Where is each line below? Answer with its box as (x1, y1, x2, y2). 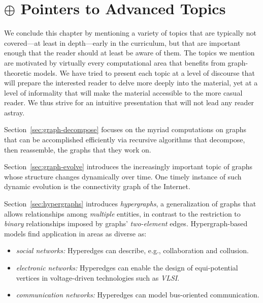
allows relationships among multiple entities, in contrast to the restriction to (4, 208, 241, 219)
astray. (4, 107, 25, 117)
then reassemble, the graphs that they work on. (4, 144, 151, 155)
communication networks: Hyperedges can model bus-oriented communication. (16, 289, 259, 300)
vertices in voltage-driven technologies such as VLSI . (16, 272, 180, 283)
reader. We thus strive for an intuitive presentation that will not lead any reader (4, 97, 254, 108)
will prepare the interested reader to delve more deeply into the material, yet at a (4, 77, 258, 88)
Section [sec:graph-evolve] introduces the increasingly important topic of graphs (4, 161, 252, 172)
